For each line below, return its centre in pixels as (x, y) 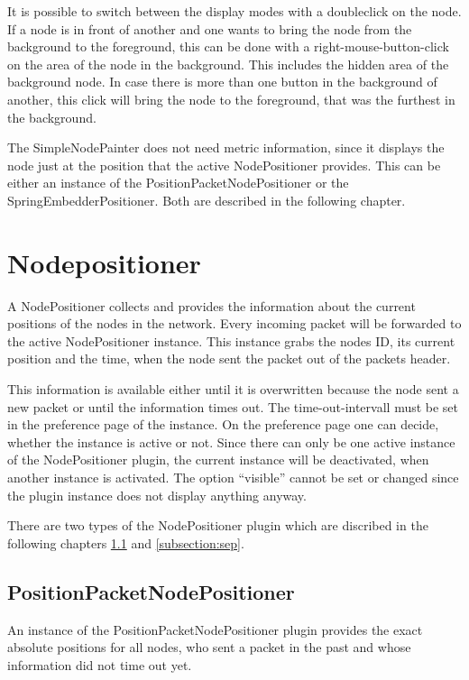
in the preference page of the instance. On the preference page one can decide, (223, 424)
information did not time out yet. (100, 664)
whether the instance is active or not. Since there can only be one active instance (231, 441)
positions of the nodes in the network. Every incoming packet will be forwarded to (234, 323)
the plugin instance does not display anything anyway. (157, 495)
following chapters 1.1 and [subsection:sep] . (126, 542)
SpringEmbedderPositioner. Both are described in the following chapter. (207, 200)
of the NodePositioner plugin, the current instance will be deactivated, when (218, 459)
